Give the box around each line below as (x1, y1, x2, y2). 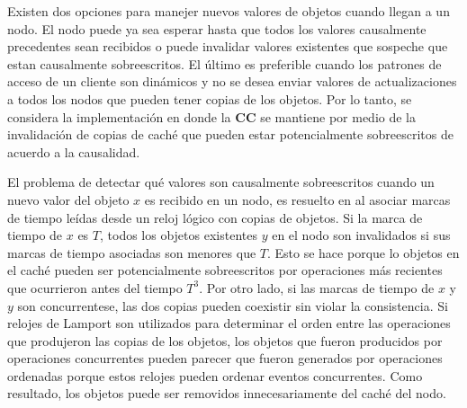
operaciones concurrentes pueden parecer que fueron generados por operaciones (7, 349, 443, 368)
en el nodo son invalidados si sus (272, 226, 451, 244)
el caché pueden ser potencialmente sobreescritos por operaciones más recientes (7, 261, 443, 279)
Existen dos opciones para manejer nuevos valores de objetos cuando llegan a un (7, 2, 450, 20)
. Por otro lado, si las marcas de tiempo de (199, 278, 435, 297)
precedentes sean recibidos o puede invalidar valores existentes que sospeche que (7, 37, 448, 56)
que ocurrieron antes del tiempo (7, 278, 183, 297)
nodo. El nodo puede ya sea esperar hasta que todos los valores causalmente (7, 19, 427, 38)
